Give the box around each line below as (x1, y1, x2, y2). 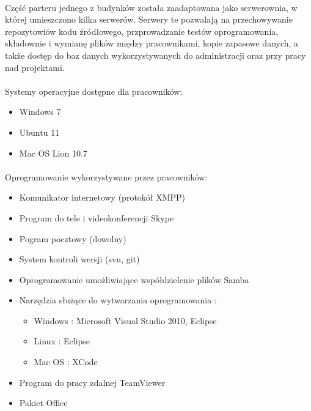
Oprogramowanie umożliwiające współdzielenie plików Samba (19, 273, 249, 286)
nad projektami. (5, 61, 65, 73)
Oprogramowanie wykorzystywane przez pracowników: (5, 170, 208, 183)
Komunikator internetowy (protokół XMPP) (19, 191, 186, 204)
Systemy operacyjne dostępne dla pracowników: (5, 84, 183, 97)
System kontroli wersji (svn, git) (19, 253, 140, 265)
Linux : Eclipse (34, 335, 90, 347)
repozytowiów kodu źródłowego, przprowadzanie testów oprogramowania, (5, 24, 279, 37)
